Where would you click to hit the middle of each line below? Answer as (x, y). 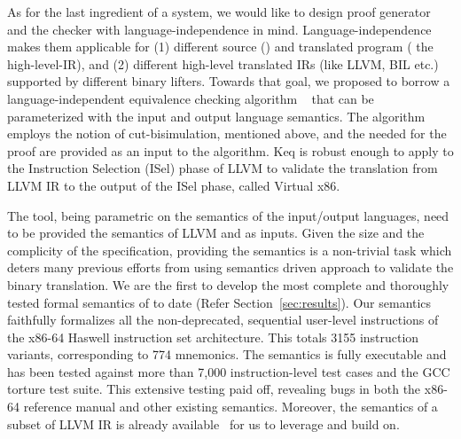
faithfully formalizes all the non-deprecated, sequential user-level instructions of (223, 320)
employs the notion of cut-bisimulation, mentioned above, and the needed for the (227, 133)
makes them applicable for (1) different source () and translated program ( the (220, 47)
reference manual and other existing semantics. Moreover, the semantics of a (230, 407)
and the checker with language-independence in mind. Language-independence (219, 29)
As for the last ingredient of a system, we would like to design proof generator (219, 12)
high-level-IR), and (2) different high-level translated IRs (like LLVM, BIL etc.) (223, 63)
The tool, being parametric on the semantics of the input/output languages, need (228, 215)
